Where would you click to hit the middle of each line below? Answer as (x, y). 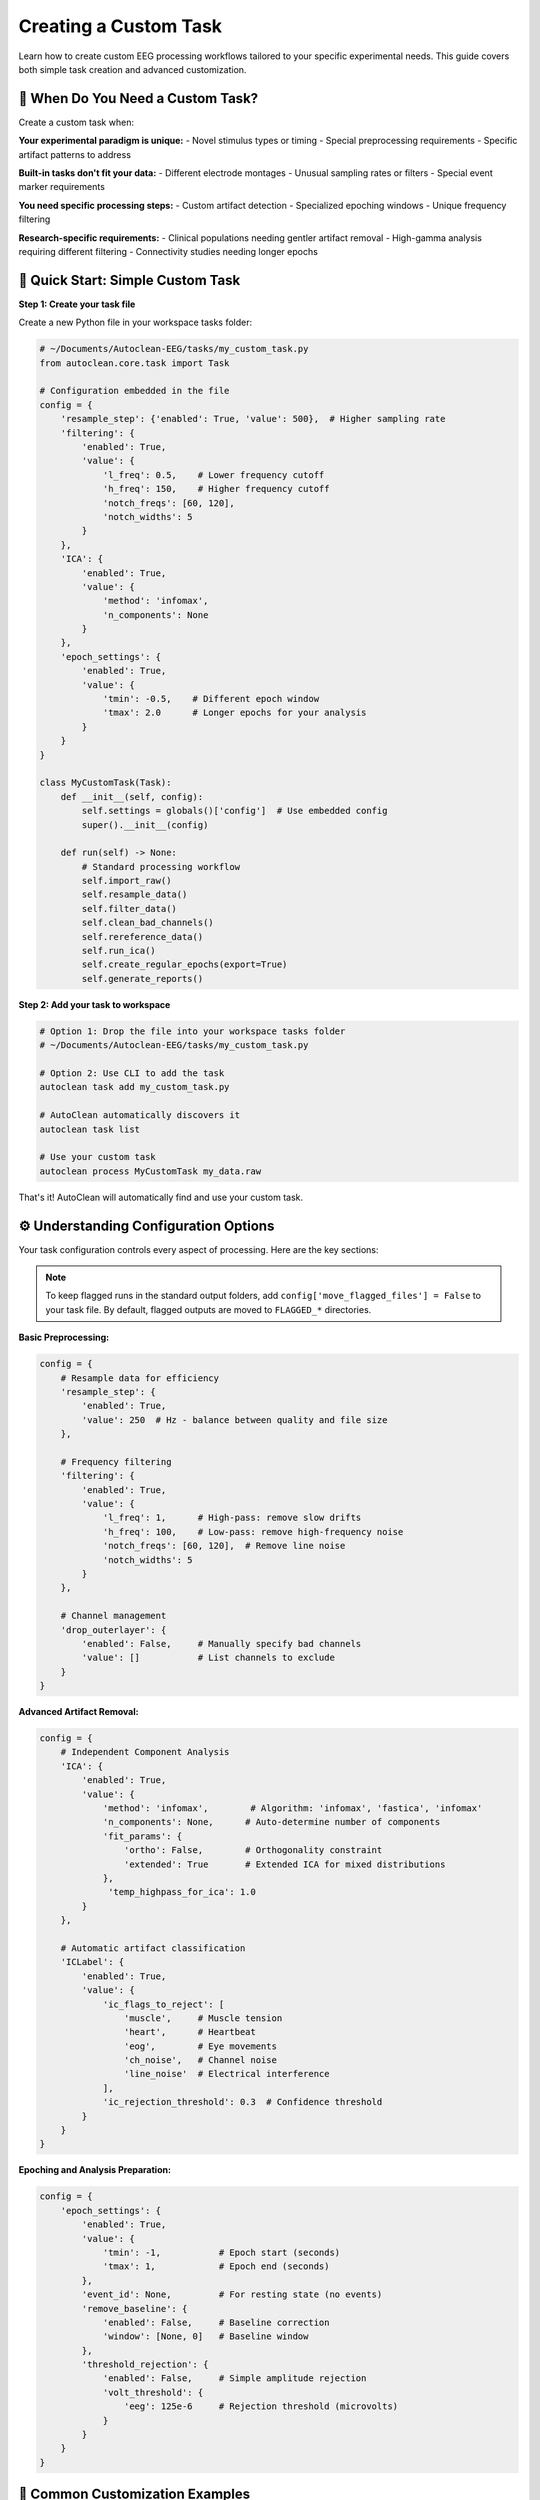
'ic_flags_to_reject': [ (163, 2004)
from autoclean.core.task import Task (134, 363)
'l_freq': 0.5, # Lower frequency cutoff (213, 474)
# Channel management (113, 1616)
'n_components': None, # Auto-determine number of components (271, 1822)
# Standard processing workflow (160, 866)
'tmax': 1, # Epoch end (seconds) (216, 2266)
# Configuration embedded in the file (134, 391)
